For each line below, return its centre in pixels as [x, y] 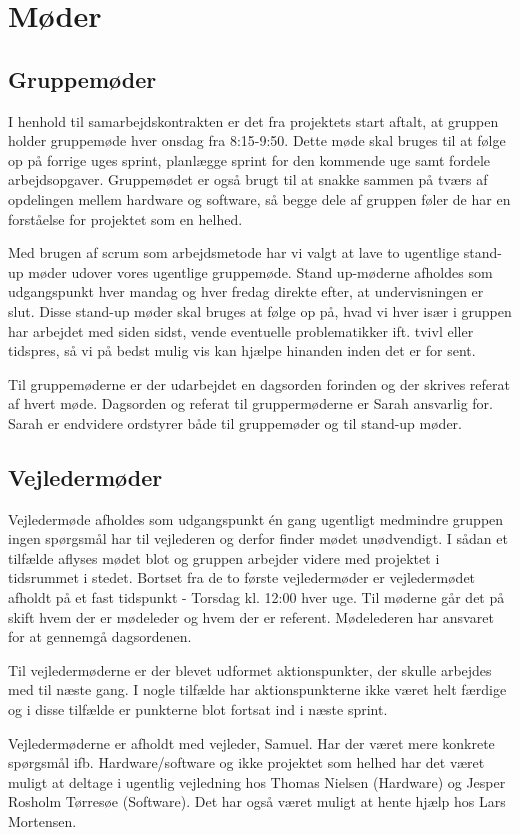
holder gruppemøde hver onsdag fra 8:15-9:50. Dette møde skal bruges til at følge [257, 140]
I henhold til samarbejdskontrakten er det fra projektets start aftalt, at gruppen [253, 120]
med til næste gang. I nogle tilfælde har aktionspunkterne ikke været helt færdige [257, 689]
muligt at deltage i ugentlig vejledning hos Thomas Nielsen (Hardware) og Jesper [257, 781]
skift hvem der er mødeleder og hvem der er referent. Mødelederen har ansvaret [251, 616]
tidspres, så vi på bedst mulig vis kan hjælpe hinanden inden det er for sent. [242, 350]
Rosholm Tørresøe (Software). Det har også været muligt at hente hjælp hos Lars [257, 801]
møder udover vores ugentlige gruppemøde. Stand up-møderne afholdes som [260, 271]
